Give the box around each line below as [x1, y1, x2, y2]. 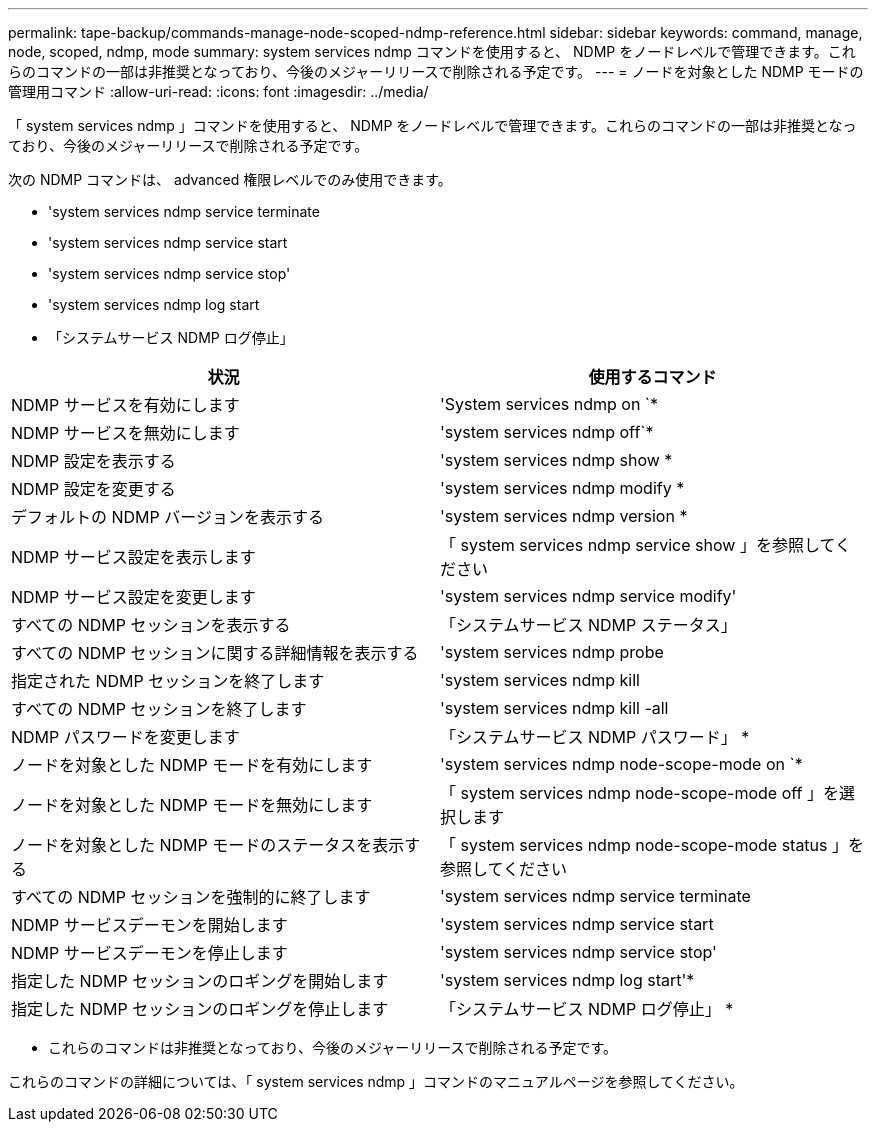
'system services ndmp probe [440, 642, 664, 662]
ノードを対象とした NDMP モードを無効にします [11, 795, 373, 815]
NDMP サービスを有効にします [11, 395, 240, 415]
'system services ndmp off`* [440, 422, 654, 442]
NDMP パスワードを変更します [11, 727, 240, 747]
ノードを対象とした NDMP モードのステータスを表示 [11, 835, 405, 855]
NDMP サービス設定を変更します [11, 587, 256, 607]
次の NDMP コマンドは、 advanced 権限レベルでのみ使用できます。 [8, 171, 452, 188]
